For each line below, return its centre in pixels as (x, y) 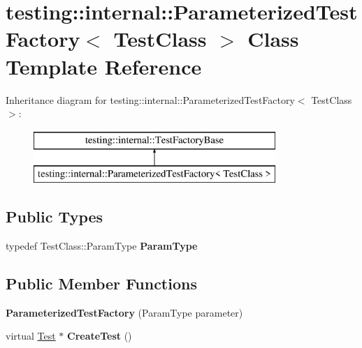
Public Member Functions (101, 283)
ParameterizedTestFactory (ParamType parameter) (124, 312)
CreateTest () (100, 336)
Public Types (55, 217)
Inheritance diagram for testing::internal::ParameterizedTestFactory (150, 99)
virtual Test (31, 336)
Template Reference (104, 66)
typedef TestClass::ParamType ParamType (102, 246)
